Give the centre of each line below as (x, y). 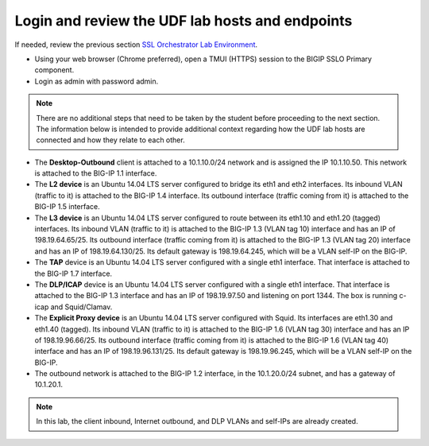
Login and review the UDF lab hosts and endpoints (184, 21)
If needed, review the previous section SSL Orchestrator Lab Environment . (136, 45)
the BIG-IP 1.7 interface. (73, 273)
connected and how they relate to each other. (111, 140)
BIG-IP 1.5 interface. (68, 207)
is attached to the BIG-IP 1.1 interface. (96, 173)
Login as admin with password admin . (97, 81)
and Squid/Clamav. (81, 307)
